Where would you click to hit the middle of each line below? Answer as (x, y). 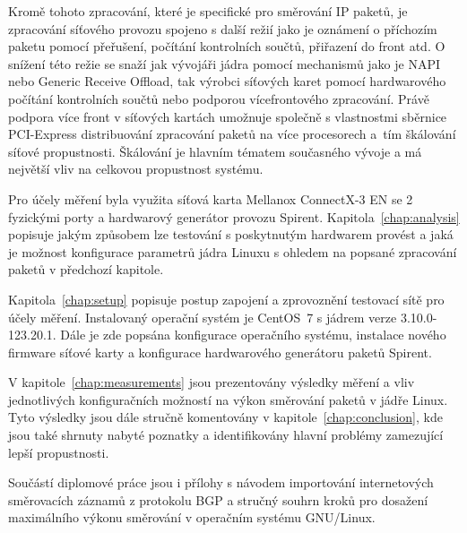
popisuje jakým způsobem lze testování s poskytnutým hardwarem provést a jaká (231, 234)
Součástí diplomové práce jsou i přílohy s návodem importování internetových (221, 482)
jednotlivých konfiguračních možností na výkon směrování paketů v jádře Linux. (228, 399)
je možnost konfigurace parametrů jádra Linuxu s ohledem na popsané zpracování (233, 251)
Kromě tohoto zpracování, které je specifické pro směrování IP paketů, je (208, 11)
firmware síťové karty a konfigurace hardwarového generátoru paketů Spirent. (220, 352)
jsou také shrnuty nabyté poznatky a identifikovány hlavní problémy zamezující (226, 435)
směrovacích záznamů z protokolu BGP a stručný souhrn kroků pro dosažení (218, 499)
